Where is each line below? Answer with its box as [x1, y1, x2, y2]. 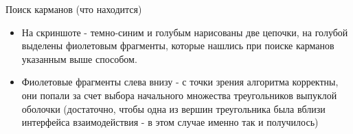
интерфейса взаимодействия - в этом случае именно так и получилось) [21, 115, 319, 129]
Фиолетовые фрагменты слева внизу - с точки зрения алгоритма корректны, [21, 75, 339, 89]
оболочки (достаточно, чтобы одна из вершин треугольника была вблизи [21, 101, 326, 116]
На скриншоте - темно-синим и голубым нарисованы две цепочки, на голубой [21, 25, 348, 39]
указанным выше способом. [21, 51, 137, 66]
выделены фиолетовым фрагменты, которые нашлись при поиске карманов [21, 38, 334, 53]
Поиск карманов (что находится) [5, 2, 142, 16]
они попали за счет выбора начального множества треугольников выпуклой [21, 88, 337, 102]
